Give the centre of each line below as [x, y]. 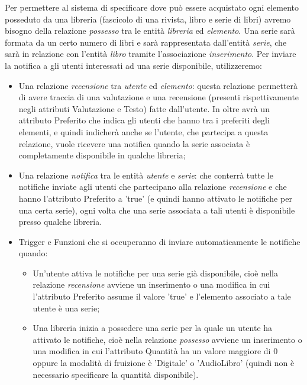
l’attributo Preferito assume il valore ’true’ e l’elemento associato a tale [162, 296]
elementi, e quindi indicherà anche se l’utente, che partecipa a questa [143, 131]
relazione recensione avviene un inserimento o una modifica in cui [151, 284]
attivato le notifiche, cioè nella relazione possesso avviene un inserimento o [167, 339]
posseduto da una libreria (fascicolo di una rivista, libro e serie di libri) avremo [148, 19]
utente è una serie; [66, 308]
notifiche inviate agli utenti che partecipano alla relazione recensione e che [153, 187]
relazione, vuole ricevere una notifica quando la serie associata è [134, 143]
